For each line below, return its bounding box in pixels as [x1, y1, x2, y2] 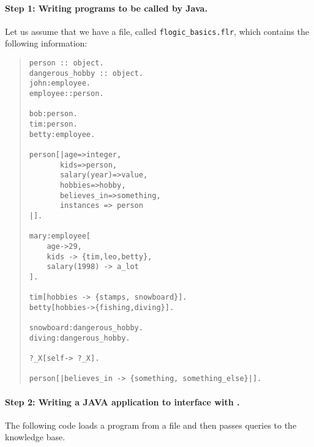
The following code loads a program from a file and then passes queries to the [5, 418, 297, 431]
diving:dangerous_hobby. [29, 333, 130, 342]
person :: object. [29, 59, 104, 68]
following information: [5, 37, 88, 50]
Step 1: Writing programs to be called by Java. [5, 1, 207, 14]
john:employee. [29, 79, 91, 88]
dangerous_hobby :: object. [29, 68, 143, 78]
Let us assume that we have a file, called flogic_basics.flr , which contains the [5, 24, 310, 37]
